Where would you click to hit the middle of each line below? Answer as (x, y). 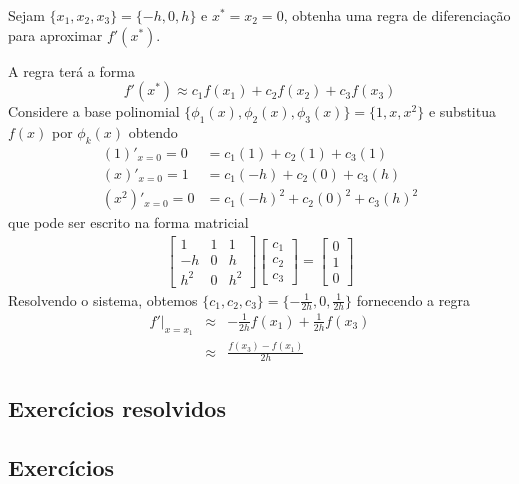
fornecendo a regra (413, 299)
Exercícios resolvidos (117, 407)
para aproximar (55, 34)
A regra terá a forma (71, 70)
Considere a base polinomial (94, 111)
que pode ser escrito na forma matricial (128, 222)
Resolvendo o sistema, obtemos (103, 299)
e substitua (462, 111)
